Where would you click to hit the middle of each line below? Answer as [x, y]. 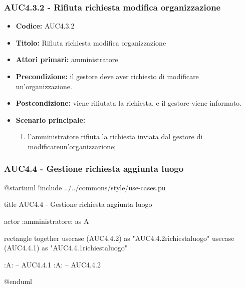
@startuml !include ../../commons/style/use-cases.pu [85, 187]
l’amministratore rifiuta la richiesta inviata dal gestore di [115, 136]
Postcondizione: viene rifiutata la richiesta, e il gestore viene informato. [129, 103]
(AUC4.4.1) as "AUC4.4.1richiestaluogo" [66, 248]
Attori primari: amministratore [67, 59]
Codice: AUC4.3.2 [45, 26]
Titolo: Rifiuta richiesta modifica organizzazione [91, 42]
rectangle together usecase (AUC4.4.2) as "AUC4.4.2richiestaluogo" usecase [119, 238]
